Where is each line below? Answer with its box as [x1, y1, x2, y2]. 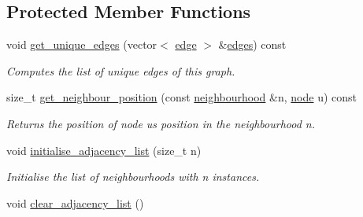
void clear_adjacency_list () [6, 194, 144, 211]
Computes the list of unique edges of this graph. [6, 62, 235, 79]
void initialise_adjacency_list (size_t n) [6, 142, 202, 158]
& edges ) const [218, 36, 287, 53]
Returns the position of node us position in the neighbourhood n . [6, 115, 316, 131]
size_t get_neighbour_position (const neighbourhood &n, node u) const [6, 89, 357, 105]
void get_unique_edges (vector [6, 36, 157, 53]
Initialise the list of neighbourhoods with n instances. [6, 168, 260, 185]
